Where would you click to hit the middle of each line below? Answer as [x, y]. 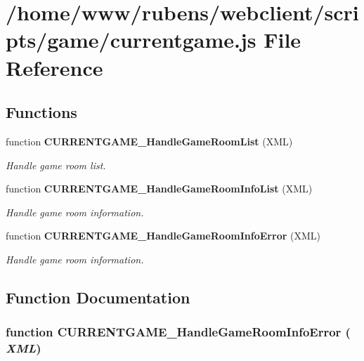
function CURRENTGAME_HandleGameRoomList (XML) [149, 141]
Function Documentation [98, 297]
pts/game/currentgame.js [131, 40]
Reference [54, 67]
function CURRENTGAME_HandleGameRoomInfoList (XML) [159, 189]
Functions [41, 112]
